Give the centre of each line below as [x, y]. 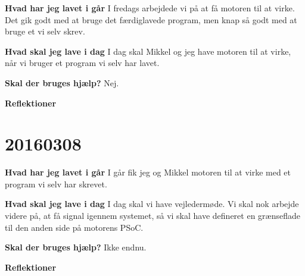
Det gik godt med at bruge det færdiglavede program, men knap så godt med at [151, 19]
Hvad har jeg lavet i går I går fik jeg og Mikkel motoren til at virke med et [148, 172]
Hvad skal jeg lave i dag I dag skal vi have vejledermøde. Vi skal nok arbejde [152, 204]
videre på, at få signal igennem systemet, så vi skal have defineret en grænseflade [152, 216]
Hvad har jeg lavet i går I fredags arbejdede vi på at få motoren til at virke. [150, 8]
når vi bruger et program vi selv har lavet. [82, 63]
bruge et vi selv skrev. [45, 31]
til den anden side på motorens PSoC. [74, 227]
